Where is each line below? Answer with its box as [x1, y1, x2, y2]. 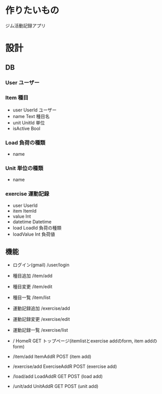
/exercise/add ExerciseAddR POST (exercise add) [12, 363, 118, 369]
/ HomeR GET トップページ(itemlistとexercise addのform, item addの [12, 338, 157, 344]
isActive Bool [12, 125, 41, 131]
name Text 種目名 [12, 113, 50, 119]
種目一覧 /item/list [12, 294, 51, 300]
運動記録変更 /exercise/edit [12, 316, 70, 322]
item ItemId [12, 207, 37, 214]
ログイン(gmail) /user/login [12, 262, 70, 268]
